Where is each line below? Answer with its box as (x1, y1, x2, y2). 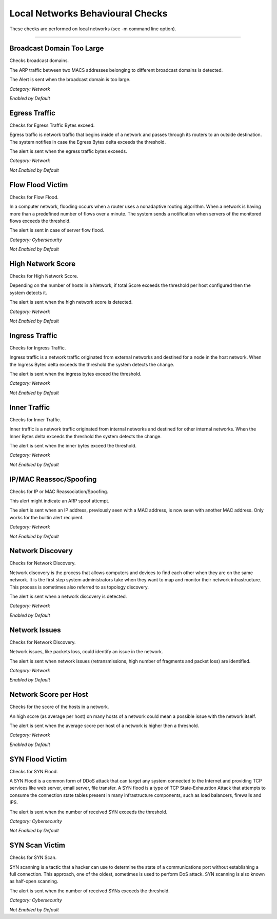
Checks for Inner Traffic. (9, 416, 62, 423)
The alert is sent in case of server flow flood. (9, 227, 105, 233)
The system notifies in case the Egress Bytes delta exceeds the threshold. (9, 139, 166, 145)
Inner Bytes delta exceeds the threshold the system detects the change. (9, 433, 162, 439)
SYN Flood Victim (9, 755, 67, 764)
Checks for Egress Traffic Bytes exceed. (9, 122, 95, 128)
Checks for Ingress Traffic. (9, 344, 66, 351)
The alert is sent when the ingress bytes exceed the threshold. (9, 371, 142, 377)
